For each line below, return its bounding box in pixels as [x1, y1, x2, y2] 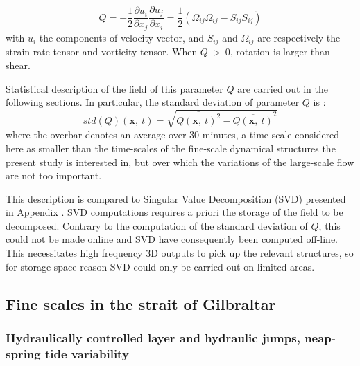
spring [6, 345, 41, 362]
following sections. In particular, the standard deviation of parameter [6, 95, 300, 109]
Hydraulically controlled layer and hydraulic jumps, [6, 329, 300, 346]
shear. [6, 57, 31, 72]
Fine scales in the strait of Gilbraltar [6, 293, 276, 314]
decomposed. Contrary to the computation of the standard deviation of [6, 218, 308, 232]
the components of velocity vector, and [39, 30, 205, 44]
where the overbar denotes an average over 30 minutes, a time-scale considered [6, 127, 340, 142]
